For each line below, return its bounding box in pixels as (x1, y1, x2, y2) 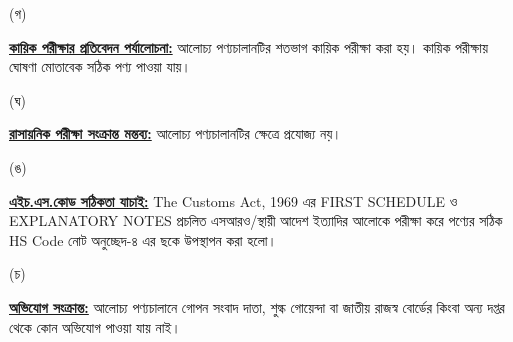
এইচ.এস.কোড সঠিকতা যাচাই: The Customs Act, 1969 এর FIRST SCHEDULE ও (9, 190, 458, 211)
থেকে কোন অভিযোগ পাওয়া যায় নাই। (9, 316, 181, 337)
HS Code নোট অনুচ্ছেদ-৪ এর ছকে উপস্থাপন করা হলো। (9, 229, 277, 250)
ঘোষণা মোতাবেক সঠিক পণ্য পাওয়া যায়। (9, 56, 191, 77)
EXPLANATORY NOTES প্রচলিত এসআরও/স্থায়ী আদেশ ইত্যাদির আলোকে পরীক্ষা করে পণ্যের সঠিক (9, 210, 503, 231)
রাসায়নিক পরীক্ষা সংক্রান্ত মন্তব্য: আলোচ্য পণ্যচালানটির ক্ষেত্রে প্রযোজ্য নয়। (9, 123, 342, 144)
